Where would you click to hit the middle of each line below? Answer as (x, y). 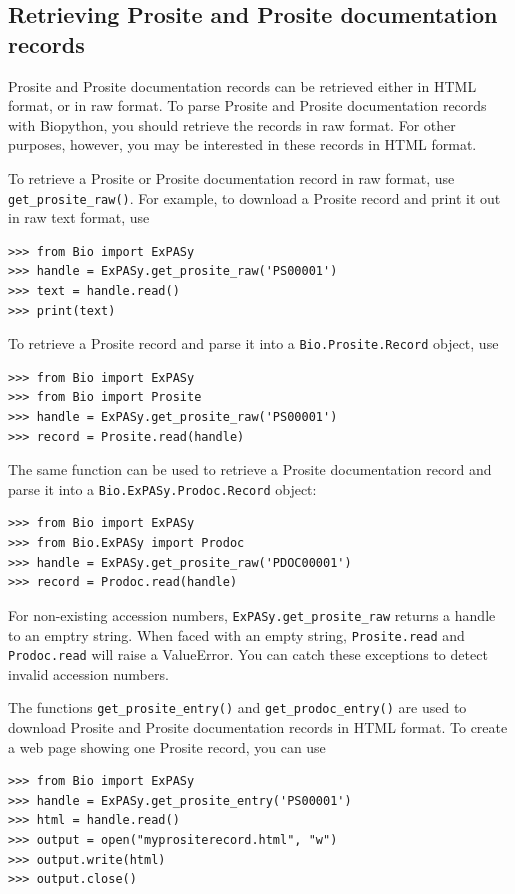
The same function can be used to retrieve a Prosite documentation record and (250, 469)
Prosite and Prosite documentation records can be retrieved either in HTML (242, 85)
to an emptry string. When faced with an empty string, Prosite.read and (236, 634)
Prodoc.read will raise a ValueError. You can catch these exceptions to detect (248, 654)
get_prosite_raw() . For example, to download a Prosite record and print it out (254, 197)
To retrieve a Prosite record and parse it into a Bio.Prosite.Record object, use (253, 343)
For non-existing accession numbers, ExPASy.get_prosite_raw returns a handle (252, 614)
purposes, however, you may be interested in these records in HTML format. (242, 144)
